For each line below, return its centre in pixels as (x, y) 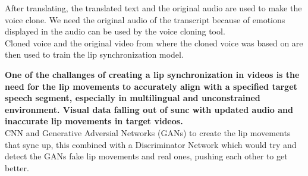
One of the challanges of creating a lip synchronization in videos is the (152, 74)
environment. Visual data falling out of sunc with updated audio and (149, 109)
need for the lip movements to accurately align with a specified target (151, 86)
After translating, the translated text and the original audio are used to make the (153, 8)
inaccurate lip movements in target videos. (94, 121)
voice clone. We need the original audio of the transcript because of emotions (145, 19)
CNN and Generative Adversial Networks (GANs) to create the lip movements (148, 132)
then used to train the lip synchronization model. (94, 54)
